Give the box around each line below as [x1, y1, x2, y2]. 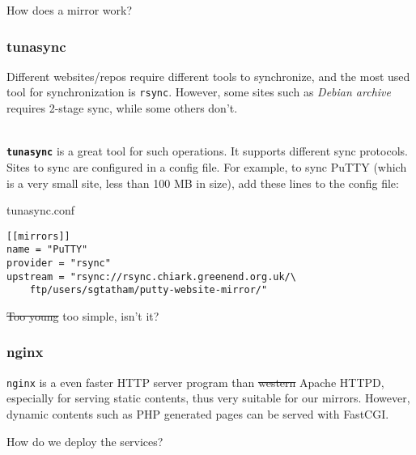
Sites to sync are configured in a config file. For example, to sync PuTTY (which [6, 158, 407, 175]
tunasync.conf [6, 202, 75, 219]
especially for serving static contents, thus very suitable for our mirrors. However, [6, 389, 410, 406]
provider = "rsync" [6, 257, 111, 269]
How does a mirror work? [6, 2, 132, 18]
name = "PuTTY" [6, 244, 88, 256]
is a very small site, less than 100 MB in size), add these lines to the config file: [6, 174, 399, 191]
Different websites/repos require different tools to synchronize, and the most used [6, 67, 410, 84]
